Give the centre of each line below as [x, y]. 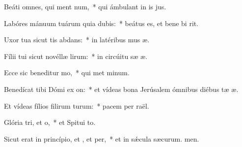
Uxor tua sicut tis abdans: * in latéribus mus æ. [77, 40]
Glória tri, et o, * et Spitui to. [50, 122]
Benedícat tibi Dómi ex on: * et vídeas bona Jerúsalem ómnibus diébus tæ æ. [121, 89]
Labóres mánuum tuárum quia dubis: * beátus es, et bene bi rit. [101, 23]
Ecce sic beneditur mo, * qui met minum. [67, 73]
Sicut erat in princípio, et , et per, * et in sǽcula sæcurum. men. [102, 138]
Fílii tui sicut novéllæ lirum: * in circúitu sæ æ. [76, 56]
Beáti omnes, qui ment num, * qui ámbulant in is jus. [85, 6]
